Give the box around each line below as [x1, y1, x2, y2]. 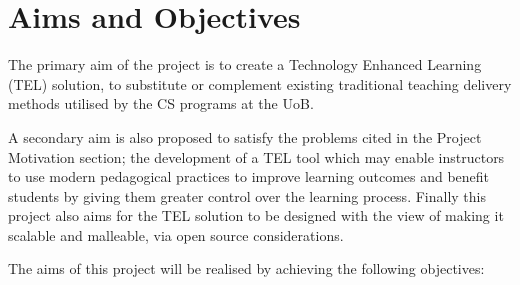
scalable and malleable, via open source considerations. [8, 224, 344, 245]
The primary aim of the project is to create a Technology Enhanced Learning [8, 54, 482, 75]
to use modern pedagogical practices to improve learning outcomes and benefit [8, 166, 490, 187]
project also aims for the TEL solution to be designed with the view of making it [8, 205, 504, 226]
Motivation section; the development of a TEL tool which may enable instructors [8, 146, 505, 167]
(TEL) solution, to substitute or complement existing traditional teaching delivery [8, 73, 512, 94]
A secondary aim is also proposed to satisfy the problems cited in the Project [8, 126, 482, 147]
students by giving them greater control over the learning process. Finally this [8, 185, 486, 206]
